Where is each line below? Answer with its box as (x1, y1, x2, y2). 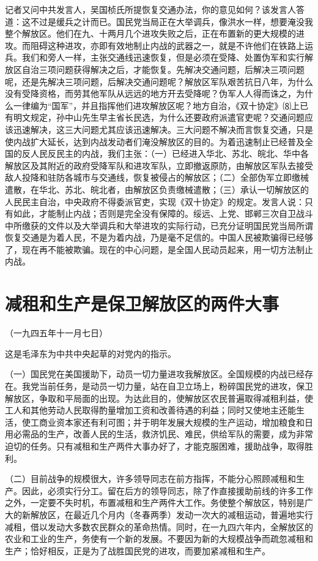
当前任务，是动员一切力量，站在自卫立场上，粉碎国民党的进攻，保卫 (39, 379, 313, 392)
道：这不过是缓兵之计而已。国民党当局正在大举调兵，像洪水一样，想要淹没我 (5, 15, 313, 28)
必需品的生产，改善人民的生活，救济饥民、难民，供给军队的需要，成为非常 (13, 427, 313, 440)
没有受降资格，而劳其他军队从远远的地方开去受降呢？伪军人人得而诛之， (5, 87, 296, 100)
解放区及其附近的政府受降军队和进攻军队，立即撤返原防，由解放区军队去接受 (5, 159, 313, 171)
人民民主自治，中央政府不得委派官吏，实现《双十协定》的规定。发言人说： (5, 195, 305, 208)
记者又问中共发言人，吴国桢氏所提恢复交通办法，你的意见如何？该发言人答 (5, 3, 305, 15)
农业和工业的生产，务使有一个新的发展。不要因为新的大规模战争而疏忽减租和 (5, 532, 313, 545)
